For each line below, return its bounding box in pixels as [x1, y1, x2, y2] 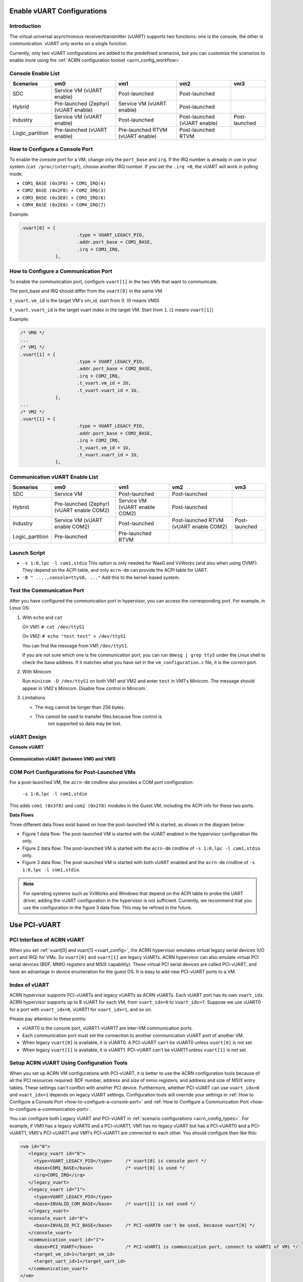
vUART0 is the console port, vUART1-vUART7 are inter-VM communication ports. [22, 1025, 193, 1031]
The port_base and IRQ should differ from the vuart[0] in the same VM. [9, 288, 164, 294]
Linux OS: [9, 605, 30, 611]
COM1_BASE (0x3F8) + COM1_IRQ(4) [22, 181, 106, 186]
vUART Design [9, 733, 47, 740]
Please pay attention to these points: [9, 1016, 86, 1022]
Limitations [22, 695, 46, 701]
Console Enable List [9, 70, 60, 77]
